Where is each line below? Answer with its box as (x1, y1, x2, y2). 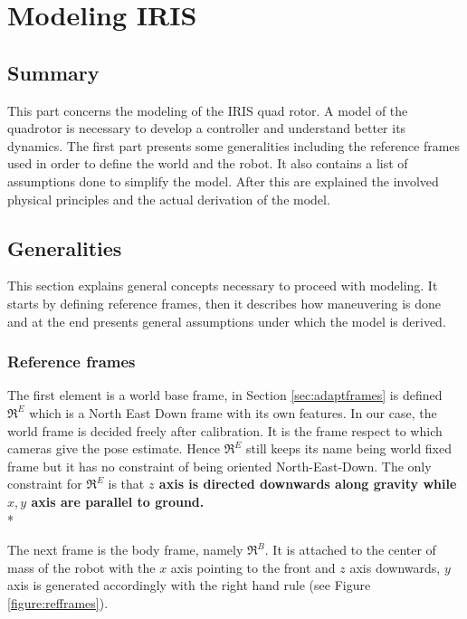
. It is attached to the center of (264, 540, 436, 559)
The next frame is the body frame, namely (7, 540, 243, 559)
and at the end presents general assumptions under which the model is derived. (7, 311, 446, 330)
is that (108, 474, 145, 493)
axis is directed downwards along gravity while (158, 474, 457, 493)
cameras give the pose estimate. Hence (7, 439, 221, 458)
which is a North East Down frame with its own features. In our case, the (29, 403, 437, 422)
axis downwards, (349, 557, 441, 576)
